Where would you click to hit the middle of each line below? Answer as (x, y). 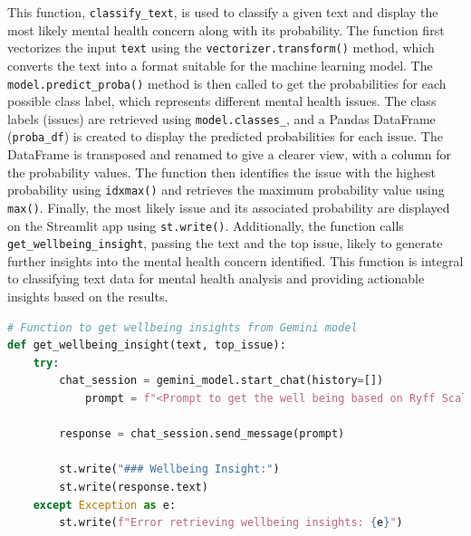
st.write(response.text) (134, 487)
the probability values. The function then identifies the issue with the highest (221, 172)
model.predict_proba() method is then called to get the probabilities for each (227, 83)
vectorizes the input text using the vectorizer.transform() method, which (221, 48)
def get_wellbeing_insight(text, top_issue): (147, 345)
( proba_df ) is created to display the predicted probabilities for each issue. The (225, 136)
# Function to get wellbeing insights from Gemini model (183, 327)
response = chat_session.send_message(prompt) (202, 434)
